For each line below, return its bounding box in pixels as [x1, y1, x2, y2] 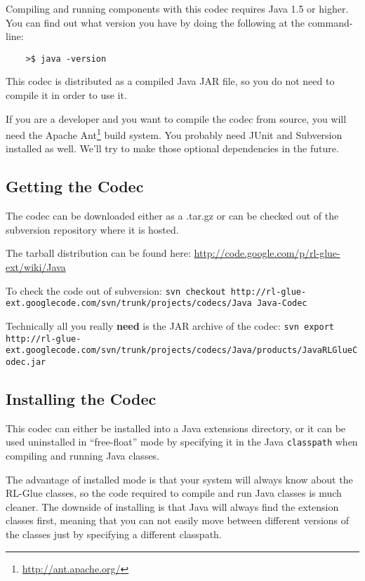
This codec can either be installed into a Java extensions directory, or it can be [6, 420, 346, 435]
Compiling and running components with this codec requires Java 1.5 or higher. [6, 1, 349, 15]
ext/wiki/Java [6, 260, 66, 274]
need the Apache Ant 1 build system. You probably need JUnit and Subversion [6, 126, 343, 142]
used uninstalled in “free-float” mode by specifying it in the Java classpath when [6, 434, 358, 449]
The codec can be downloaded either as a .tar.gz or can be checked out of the [6, 208, 339, 223]
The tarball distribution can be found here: [6, 246, 191, 260]
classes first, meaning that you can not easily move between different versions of [6, 513, 350, 528]
